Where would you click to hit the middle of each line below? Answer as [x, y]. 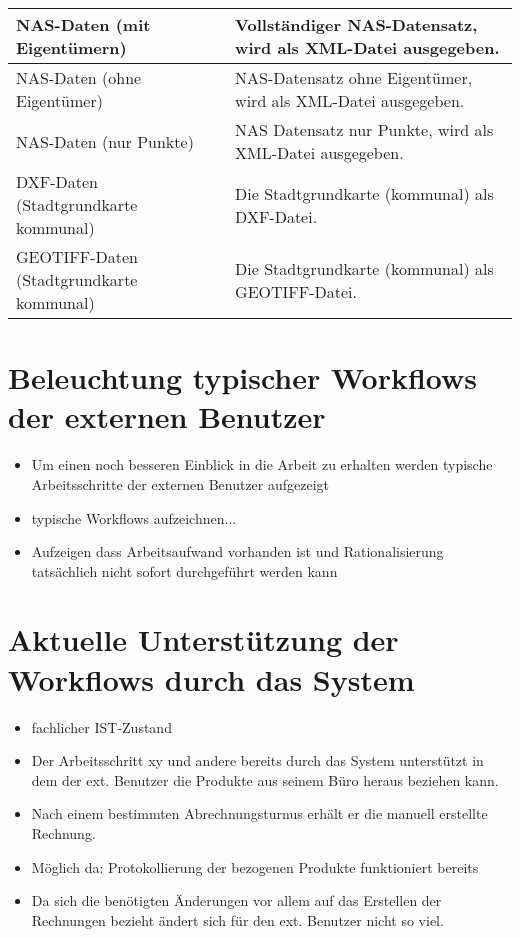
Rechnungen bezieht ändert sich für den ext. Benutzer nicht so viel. [237, 919]
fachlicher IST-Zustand [101, 726]
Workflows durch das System [211, 678]
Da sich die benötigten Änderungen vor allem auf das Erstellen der [236, 900]
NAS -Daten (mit [83, 24]
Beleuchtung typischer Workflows [243, 377]
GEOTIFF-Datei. [296, 291]
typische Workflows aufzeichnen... [134, 517]
